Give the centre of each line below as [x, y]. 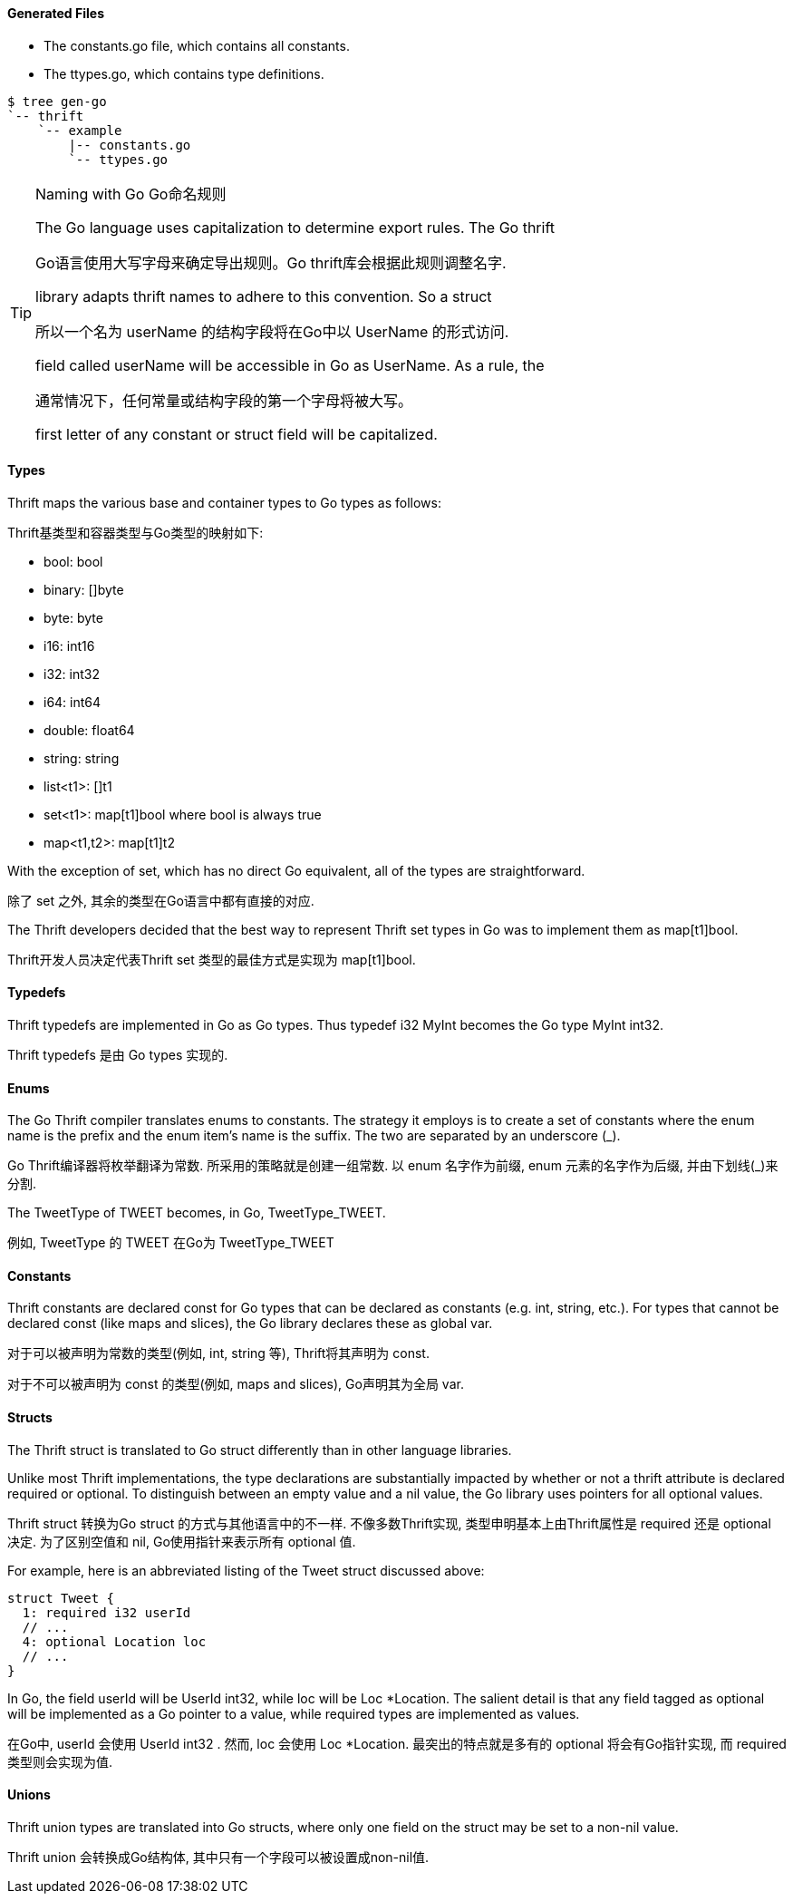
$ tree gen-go [57, 101]
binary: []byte [84, 589]
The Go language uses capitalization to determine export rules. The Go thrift [295, 227]
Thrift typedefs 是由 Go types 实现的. [118, 1055]
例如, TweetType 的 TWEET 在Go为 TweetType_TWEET [171, 1243]
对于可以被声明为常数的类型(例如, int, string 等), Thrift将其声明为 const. [218, 1353]
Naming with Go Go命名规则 [131, 194]
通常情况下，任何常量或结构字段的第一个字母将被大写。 [224, 400]
